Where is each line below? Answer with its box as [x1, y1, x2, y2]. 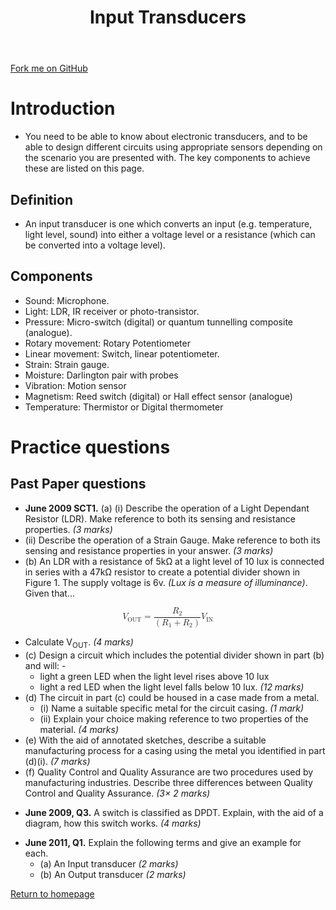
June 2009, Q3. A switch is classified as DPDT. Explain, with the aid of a [24, 806, 324, 818]
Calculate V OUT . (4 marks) [24, 636, 134, 650]
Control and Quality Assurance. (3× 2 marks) [24, 787, 211, 799]
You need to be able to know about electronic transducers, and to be [24, 131, 308, 143]
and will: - [24, 659, 67, 671]
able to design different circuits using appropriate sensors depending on [24, 141, 323, 153]
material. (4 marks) [39, 723, 119, 735]
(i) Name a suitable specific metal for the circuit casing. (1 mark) [39, 702, 305, 714]
